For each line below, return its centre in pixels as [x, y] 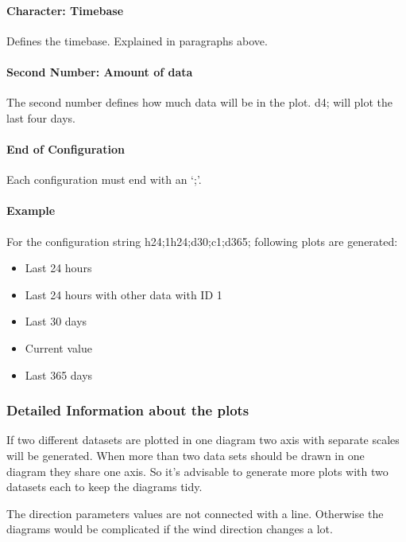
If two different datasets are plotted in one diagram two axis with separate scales [203, 440]
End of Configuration [66, 148]
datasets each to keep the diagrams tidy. [104, 487]
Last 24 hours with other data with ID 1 [124, 294]
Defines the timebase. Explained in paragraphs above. [137, 40]
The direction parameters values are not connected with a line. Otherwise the [195, 513]
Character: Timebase [65, 10]
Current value [58, 347]
